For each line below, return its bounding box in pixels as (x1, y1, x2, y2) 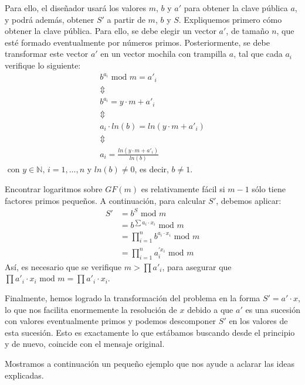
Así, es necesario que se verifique (5, 260, 122, 272)
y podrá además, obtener (5, 13, 94, 25)
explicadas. (5, 369, 44, 381)
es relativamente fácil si (141, 182, 225, 195)
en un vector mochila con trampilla (100, 47, 227, 60)
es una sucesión (245, 303, 300, 315)
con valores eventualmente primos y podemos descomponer (5, 315, 216, 327)
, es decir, (134, 163, 169, 175)
